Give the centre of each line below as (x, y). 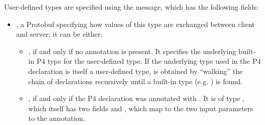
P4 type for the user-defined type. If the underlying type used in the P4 (149, 61)
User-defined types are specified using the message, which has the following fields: (131, 7)
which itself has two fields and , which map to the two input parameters (141, 108)
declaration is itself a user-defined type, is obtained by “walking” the (135, 71)
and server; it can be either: (59, 34)
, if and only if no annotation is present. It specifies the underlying (132, 51)
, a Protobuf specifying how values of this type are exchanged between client (135, 24)
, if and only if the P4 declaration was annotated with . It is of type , (136, 98)
